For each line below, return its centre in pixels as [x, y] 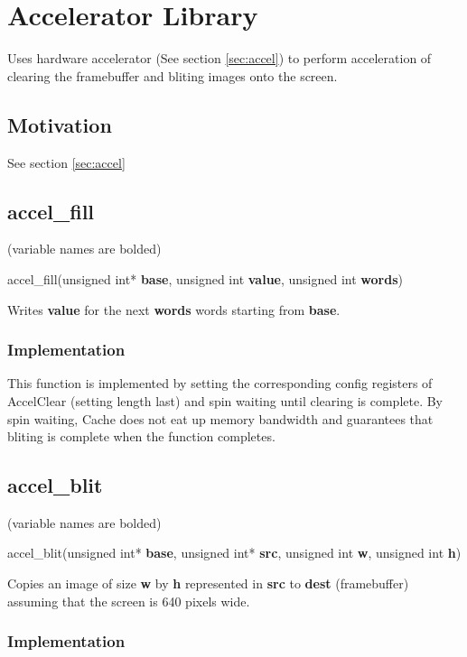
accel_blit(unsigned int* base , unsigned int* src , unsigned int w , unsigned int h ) [234, 553]
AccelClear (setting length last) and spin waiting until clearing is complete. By [225, 400]
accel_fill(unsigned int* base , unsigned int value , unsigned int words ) [205, 278]
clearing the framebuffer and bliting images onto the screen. [173, 75]
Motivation [60, 124]
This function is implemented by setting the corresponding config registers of [220, 383]
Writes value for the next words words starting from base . [174, 309]
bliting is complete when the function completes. [141, 436]
